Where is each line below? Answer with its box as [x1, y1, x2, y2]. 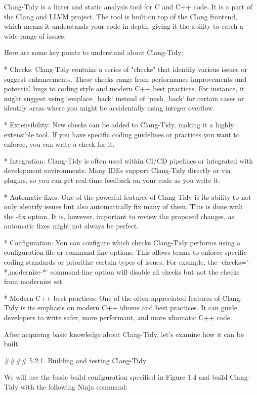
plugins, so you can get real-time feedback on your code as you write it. [4, 174, 220, 185]
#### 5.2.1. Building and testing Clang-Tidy [4, 355, 147, 365]
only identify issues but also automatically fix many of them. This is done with [4, 201, 243, 212]
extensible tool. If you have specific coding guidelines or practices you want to [4, 129, 240, 139]
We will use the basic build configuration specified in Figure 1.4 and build [4, 372, 228, 382]
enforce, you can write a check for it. [4, 139, 115, 149]
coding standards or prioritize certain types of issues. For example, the [4, 257, 217, 267]
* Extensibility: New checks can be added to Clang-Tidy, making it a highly [4, 119, 234, 129]
